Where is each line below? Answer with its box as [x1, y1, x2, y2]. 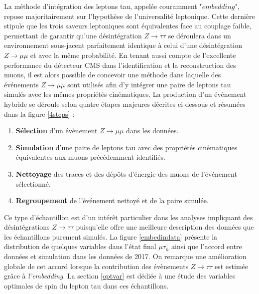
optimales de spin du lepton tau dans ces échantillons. [4, 280, 169, 291]
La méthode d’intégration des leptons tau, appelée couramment [4, 1, 197, 11]
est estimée [215, 261, 249, 271]
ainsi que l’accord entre [171, 241, 242, 252]
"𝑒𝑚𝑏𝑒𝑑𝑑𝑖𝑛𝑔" [199, 3, 238, 10]
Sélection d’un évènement [15, 125, 98, 136]
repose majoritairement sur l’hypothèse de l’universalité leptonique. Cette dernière [4, 10, 255, 21]
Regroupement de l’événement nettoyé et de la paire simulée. [15, 195, 209, 206]
